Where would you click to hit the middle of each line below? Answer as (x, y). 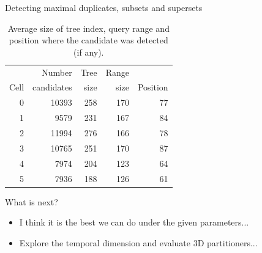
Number (57, 72)
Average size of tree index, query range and (88, 28)
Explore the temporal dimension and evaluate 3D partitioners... (138, 242)
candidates (52, 87)
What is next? (32, 201)
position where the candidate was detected (88, 40)
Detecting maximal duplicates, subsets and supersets (104, 7)
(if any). (89, 52)
